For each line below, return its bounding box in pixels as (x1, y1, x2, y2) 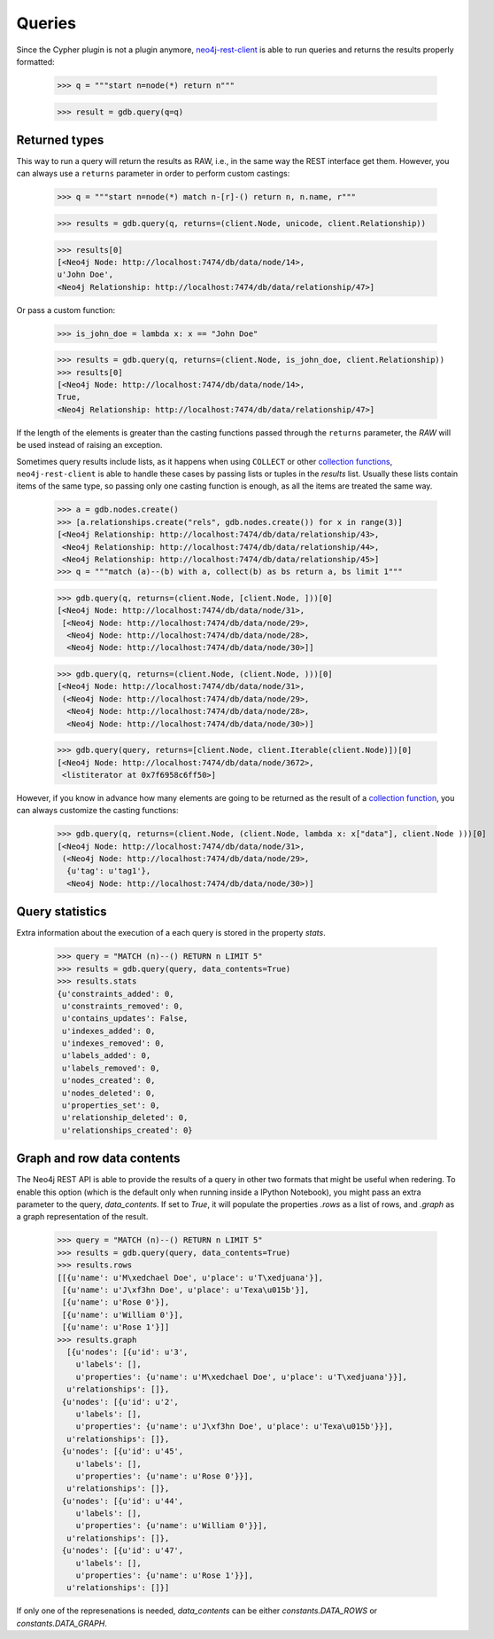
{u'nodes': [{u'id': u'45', (62, 1447, 184, 1456)
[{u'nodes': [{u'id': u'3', (66, 1346, 189, 1357)
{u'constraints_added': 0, (57, 989, 174, 999)
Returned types (16, 132, 104, 147)
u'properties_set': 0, (62, 1101, 161, 1110)
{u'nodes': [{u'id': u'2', (62, 1397, 179, 1407)
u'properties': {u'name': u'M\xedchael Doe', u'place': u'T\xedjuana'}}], (75, 1371, 407, 1382)
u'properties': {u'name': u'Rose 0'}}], (75, 1470, 254, 1481)
